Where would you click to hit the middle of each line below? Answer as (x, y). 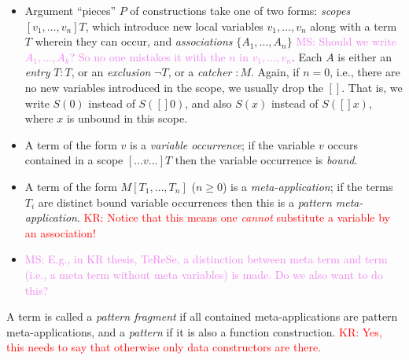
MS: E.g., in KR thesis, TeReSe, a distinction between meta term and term (206, 259)
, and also (208, 103)
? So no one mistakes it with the (147, 56)
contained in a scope (74, 160)
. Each (307, 56)
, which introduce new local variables (174, 26)
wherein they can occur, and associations (134, 41)
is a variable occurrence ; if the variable (223, 144)
